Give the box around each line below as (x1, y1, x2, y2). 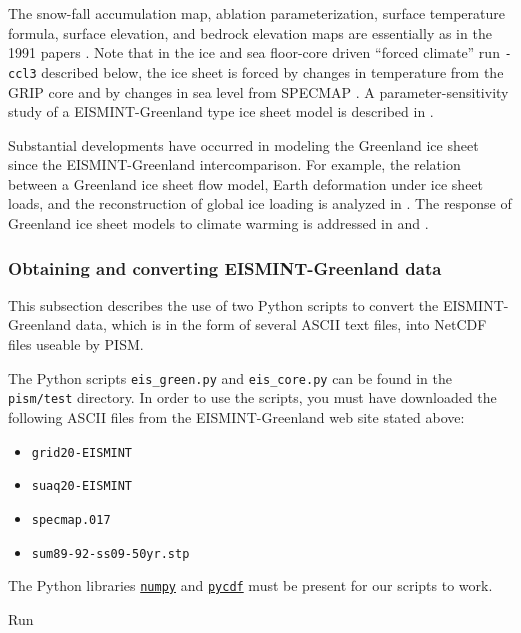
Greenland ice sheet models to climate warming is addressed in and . (8, 213, 429, 234)
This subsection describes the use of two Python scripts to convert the (8, 294, 439, 315)
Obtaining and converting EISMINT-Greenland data (8, 255, 442, 280)
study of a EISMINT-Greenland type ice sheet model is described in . (8, 101, 434, 122)
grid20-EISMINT (31, 445, 133, 460)
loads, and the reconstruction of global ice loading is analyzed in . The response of (8, 193, 512, 214)
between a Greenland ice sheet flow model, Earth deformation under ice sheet (8, 173, 484, 194)
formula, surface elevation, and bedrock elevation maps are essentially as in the (8, 22, 492, 43)
